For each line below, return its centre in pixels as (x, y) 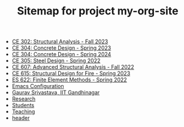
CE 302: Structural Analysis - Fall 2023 (60, 42)
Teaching (23, 111)
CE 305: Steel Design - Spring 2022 (56, 61)
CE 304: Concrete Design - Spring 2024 (61, 55)
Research (24, 99)
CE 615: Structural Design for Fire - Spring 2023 (71, 74)
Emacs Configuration (38, 86)
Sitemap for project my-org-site (98, 11)
